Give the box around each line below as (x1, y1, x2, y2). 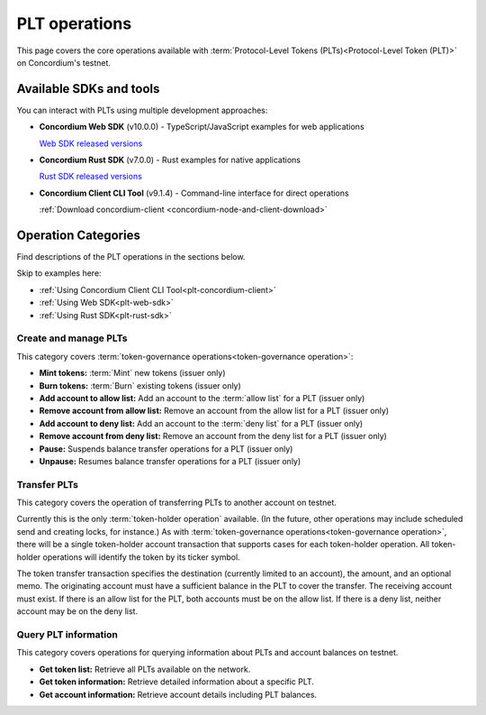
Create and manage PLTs (16, 332, 128, 344)
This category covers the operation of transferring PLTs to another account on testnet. (16, 497, 337, 509)
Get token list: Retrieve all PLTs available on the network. (39, 664, 251, 674)
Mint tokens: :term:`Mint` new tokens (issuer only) (39, 368, 226, 379)
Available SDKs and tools (16, 81, 160, 96)
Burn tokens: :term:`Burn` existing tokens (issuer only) (39, 380, 242, 391)
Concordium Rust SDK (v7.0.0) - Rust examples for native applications (39, 154, 301, 166)
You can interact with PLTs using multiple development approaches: (16, 105, 268, 115)
